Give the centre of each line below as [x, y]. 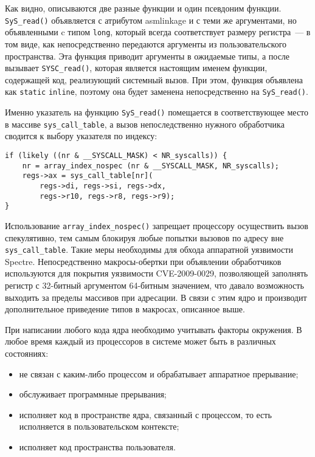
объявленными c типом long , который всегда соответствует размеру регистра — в [158, 32]
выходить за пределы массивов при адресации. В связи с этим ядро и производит [156, 297]
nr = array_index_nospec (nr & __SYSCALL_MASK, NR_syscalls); [151, 166]
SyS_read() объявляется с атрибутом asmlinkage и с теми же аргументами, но [151, 20]
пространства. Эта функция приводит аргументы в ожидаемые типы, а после [147, 56]
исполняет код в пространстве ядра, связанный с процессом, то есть [145, 414]
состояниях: [27, 353]
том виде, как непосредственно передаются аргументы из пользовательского [146, 43]
